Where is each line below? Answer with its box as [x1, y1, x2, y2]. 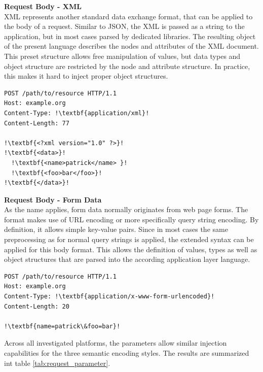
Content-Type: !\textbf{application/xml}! [4, 109, 149, 117]
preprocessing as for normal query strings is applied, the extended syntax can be [4, 234, 254, 245]
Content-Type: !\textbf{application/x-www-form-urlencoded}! [4, 293, 215, 300]
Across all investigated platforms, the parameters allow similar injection [4, 337, 227, 348]
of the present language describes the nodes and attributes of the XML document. [4, 41, 259, 51]
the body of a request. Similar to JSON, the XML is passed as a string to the [4, 21, 245, 31]
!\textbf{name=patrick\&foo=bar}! [4, 322, 121, 330]
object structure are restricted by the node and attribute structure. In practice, [4, 60, 250, 71]
